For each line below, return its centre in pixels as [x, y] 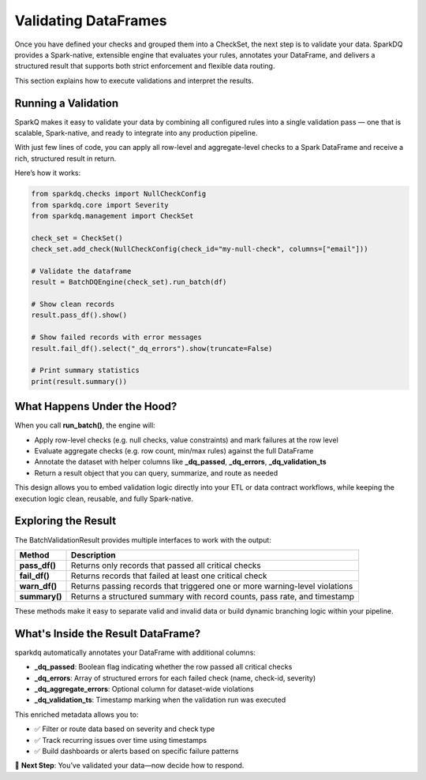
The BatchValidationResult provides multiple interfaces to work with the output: [143, 539]
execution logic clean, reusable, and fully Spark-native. [104, 498]
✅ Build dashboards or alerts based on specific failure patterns [136, 751]
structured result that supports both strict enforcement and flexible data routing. [145, 66]
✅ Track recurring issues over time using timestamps [121, 740]
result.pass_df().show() [79, 315]
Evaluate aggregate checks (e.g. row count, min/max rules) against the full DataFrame [174, 451]
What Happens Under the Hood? [96, 407]
